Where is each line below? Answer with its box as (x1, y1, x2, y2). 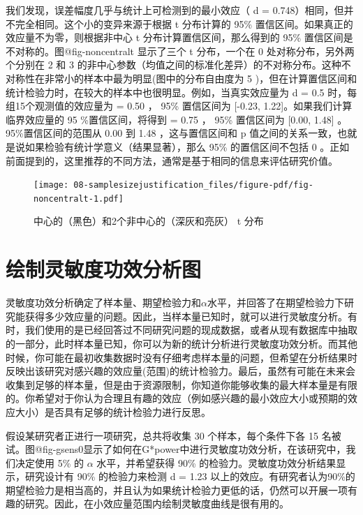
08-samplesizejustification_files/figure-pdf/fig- (73, 180, 313, 191)
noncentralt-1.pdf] (34, 193, 124, 204)
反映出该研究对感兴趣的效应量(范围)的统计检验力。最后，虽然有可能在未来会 (6, 364, 355, 378)
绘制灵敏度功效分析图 (6, 255, 202, 283)
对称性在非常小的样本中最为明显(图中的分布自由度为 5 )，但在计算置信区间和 (6, 70, 357, 85)
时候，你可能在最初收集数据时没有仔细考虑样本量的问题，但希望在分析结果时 (6, 350, 357, 364)
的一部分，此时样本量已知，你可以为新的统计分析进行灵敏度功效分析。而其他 (6, 336, 357, 350)
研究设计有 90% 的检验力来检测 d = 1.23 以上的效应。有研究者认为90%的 (24, 469, 355, 484)
